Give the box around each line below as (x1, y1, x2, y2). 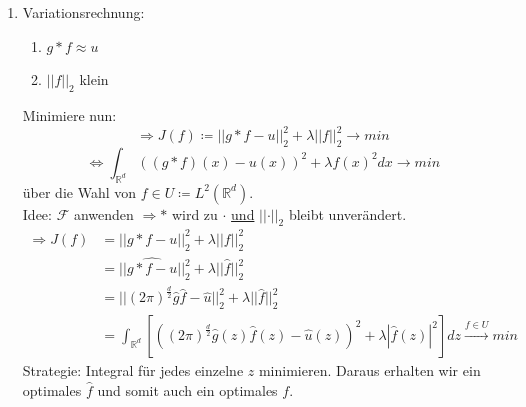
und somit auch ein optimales (97, 379, 278, 400)
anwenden (73, 203, 134, 224)
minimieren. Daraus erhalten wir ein (258, 360, 481, 381)
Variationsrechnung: (22, 2, 145, 22)
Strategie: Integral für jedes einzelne (22, 360, 244, 381)
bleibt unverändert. (288, 203, 407, 224)
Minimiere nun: (22, 104, 117, 125)
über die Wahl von (22, 181, 137, 202)
